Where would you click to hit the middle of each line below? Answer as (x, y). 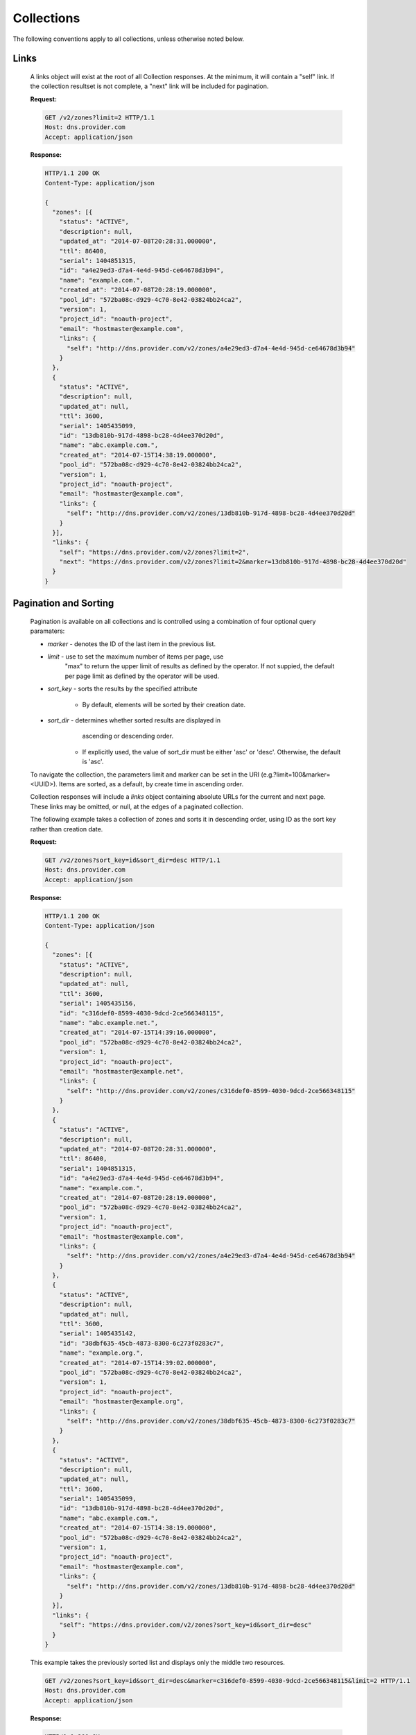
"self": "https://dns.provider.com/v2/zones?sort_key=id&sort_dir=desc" (185, 1625)
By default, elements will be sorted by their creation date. (164, 704)
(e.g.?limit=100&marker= (296, 775)
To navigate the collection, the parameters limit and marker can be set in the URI (145, 775)
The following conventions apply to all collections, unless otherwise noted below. (129, 39)
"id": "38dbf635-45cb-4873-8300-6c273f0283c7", (142, 1343)
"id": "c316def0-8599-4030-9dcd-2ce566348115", (142, 1013)
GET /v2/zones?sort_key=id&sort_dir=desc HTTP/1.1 (133, 860)
